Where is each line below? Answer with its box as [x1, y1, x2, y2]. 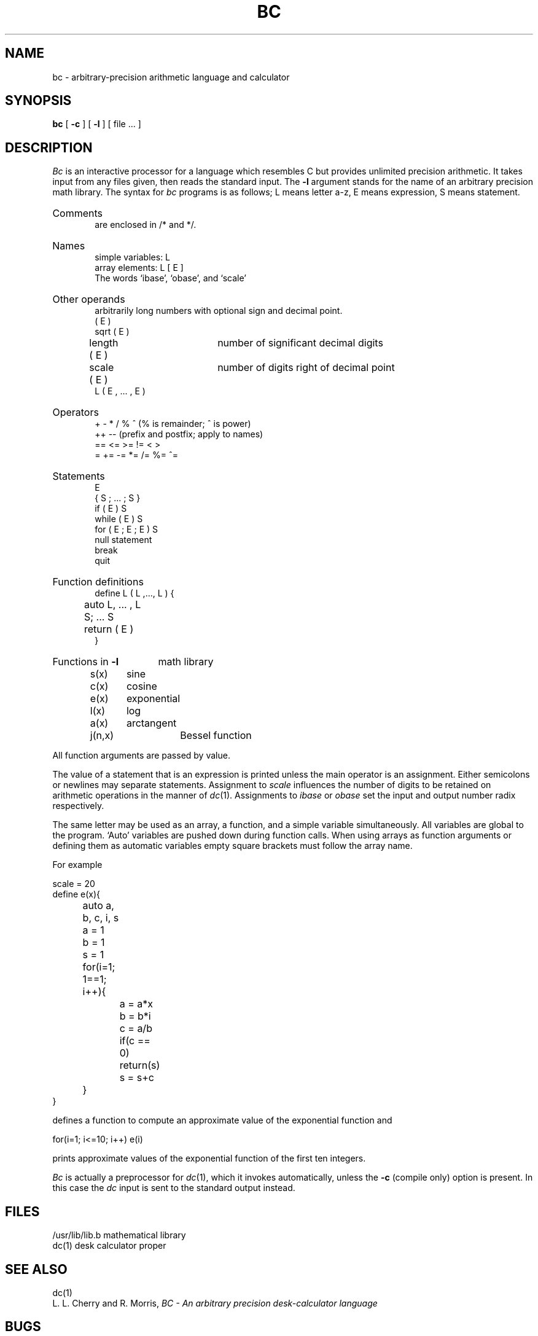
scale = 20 [52, 878, 95, 889]
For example [52, 859, 103, 870]
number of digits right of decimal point [217, 361, 395, 374]
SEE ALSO [5, 1261, 68, 1277]
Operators [52, 406, 99, 419]
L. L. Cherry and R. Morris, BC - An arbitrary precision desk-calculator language [52, 1297, 378, 1308]
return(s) [119, 1059, 160, 1072]
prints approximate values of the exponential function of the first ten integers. [52, 1153, 366, 1164]
